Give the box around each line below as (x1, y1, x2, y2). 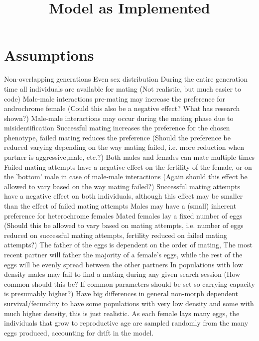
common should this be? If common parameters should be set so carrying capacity (4, 278, 255, 289)
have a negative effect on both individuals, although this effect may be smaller (4, 191, 243, 201)
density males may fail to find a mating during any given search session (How (4, 269, 241, 279)
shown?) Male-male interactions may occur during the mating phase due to (4, 113, 234, 123)
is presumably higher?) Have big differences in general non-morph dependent (4, 288, 238, 299)
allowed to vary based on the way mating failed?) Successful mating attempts (4, 181, 240, 191)
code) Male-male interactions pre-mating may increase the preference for (4, 93, 226, 104)
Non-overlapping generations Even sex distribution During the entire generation (4, 74, 248, 84)
